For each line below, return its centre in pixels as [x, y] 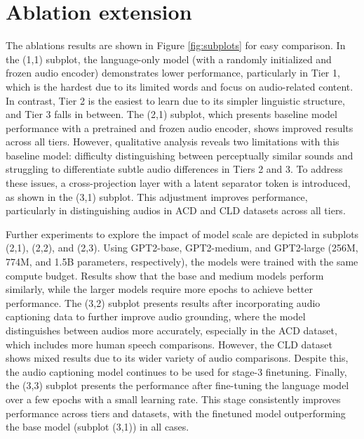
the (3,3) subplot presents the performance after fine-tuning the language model [177, 385]
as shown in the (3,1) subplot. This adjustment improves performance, [157, 196]
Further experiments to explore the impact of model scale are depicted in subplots [182, 234]
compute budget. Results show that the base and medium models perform [165, 275]
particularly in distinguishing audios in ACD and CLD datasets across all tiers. [176, 210]
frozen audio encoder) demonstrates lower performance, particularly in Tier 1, [173, 73]
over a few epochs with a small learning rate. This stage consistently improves [173, 399]
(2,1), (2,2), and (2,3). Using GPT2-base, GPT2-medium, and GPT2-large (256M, [182, 248]
